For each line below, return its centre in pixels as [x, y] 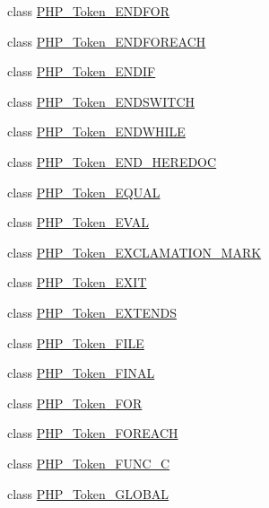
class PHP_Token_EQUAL [84, 192]
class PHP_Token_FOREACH [93, 433]
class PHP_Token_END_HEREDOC [112, 161]
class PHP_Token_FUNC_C [89, 463]
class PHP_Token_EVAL [78, 222]
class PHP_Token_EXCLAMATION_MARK [134, 252]
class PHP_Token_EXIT [77, 282]
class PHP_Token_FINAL [81, 373]
